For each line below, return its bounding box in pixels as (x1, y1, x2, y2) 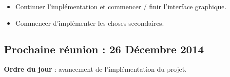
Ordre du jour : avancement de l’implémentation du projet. (4, 64, 187, 74)
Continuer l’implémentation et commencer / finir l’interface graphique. (15, 1, 227, 11)
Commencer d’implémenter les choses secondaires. (15, 17, 164, 28)
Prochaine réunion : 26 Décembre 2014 (4, 41, 204, 56)
